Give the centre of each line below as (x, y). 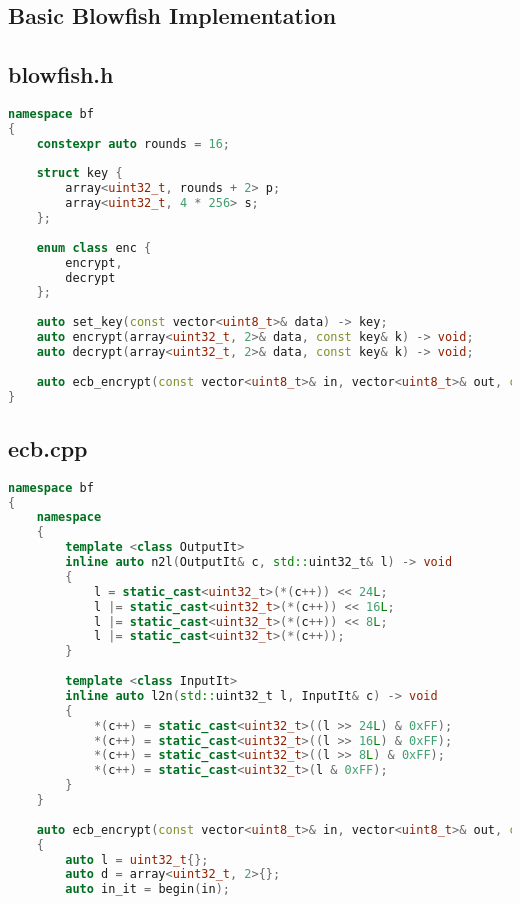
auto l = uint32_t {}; (137, 859)
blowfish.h (61, 74)
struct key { (79, 173)
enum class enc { (94, 247)
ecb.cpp (48, 447)
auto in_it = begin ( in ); (147, 889)
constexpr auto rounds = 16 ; (133, 143)
